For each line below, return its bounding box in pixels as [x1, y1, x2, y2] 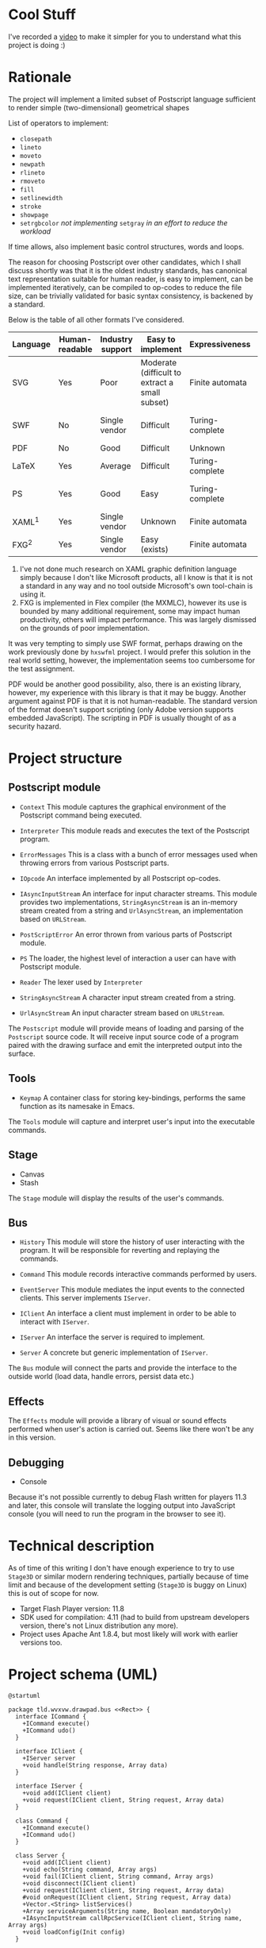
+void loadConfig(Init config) [22, 1928, 126, 1936]
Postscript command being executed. [19, 810, 142, 820]
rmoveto [19, 177, 45, 185]
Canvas [19, 1169, 45, 1179]
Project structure [8, 749, 123, 767]
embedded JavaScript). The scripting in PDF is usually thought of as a [8, 713, 237, 722]
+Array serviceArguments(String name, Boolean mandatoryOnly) [22, 1907, 232, 1915]
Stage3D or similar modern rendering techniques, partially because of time [8, 1571, 249, 1581]
